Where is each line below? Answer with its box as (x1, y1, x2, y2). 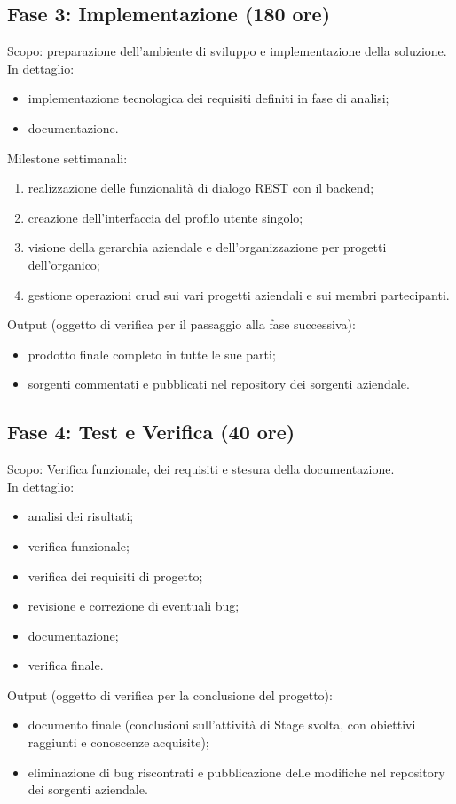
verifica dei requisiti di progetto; (28, 566, 203, 585)
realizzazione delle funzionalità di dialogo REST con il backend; (28, 178, 374, 197)
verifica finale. (28, 656, 104, 674)
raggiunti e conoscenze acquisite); (28, 733, 209, 752)
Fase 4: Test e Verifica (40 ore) (7, 418, 295, 445)
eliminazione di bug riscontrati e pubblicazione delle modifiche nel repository (28, 762, 445, 781)
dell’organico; (28, 255, 100, 273)
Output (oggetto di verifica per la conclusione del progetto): (7, 685, 333, 704)
